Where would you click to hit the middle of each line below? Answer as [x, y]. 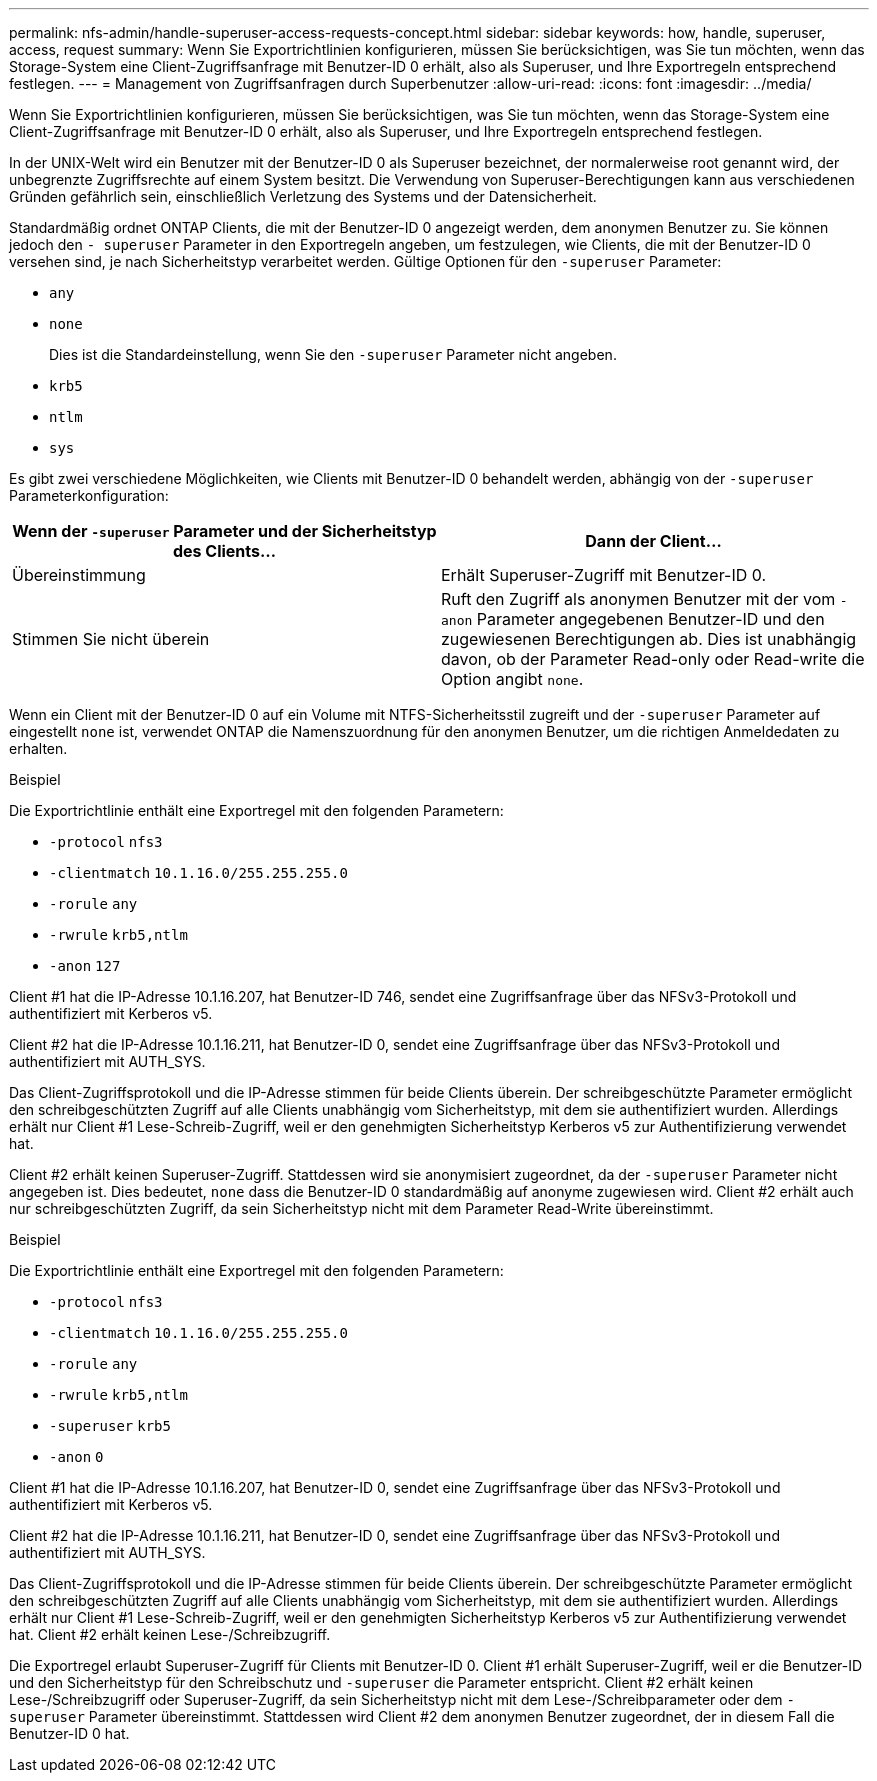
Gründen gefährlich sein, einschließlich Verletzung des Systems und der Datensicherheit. [303, 196]
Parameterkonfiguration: [89, 495]
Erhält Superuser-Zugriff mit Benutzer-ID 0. [604, 575]
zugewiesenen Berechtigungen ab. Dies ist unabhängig [649, 639]
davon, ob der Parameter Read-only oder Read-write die [653, 659]
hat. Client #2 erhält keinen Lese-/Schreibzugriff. [170, 1634]
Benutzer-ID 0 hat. [69, 1733]
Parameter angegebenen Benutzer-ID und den [650, 619]
